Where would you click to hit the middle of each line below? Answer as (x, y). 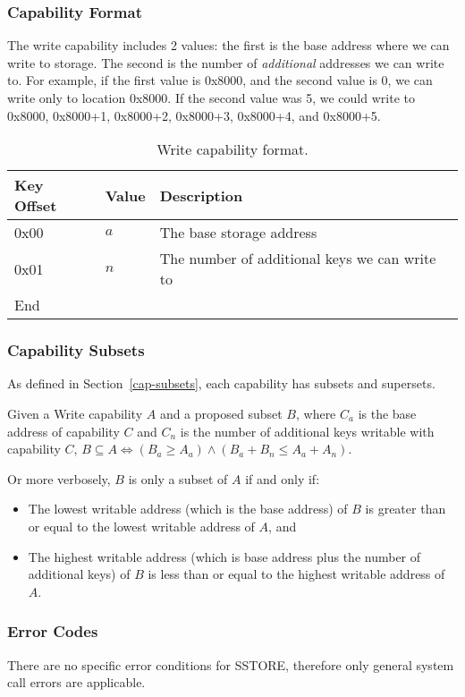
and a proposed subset (221, 413)
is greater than (406, 509)
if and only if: (283, 478)
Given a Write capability (75, 413)
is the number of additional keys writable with (307, 431)
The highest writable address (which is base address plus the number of (224, 556)
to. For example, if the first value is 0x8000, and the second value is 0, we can (220, 80)
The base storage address (238, 233)
